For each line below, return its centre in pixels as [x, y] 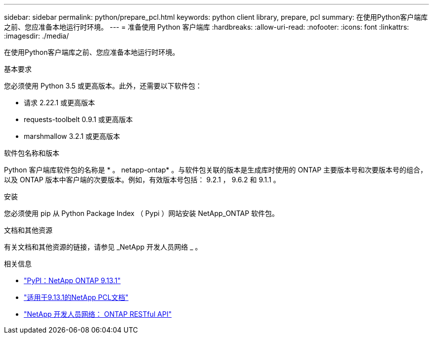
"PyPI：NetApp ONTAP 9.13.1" [72, 280]
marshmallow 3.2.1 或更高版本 [72, 136]
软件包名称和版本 [32, 153]
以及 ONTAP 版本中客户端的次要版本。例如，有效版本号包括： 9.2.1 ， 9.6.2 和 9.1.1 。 [142, 180]
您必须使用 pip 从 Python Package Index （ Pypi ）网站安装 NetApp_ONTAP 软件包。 [142, 213]
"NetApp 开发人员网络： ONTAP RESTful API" [98, 314]
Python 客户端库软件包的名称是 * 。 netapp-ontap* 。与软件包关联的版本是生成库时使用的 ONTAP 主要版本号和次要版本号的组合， [216, 170]
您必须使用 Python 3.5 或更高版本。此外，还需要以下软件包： [103, 86]
